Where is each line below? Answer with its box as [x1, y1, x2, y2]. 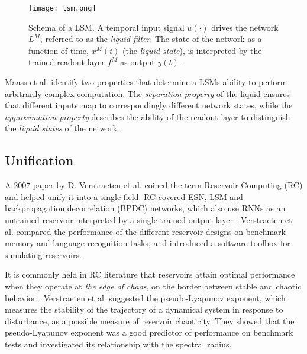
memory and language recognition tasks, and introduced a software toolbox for [5, 237, 290, 249]
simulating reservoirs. [5, 248, 82, 260]
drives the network [211, 21, 279, 33]
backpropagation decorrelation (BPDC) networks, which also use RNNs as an [5, 202, 286, 214]
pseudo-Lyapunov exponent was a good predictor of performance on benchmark [5, 326, 293, 339]
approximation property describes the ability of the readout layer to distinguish [5, 110, 290, 123]
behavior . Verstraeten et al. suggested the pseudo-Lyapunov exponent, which [5, 291, 286, 304]
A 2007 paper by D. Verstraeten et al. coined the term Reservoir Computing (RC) [5, 179, 303, 191]
